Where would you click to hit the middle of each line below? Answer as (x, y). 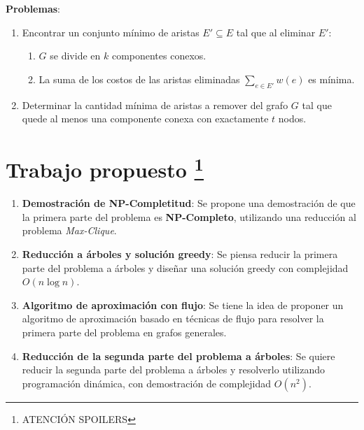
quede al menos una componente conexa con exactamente (145, 119)
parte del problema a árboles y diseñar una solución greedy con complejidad (185, 267)
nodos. (292, 119)
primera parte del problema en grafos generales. (124, 332)
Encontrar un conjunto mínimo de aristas (111, 32)
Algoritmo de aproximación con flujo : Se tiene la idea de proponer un (183, 304)
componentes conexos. (159, 56)
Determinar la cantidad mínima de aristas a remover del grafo (155, 105)
